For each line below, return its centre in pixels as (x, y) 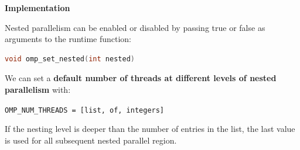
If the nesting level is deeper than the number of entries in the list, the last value (150, 129)
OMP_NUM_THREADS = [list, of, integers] (85, 110)
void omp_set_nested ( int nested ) (70, 59)
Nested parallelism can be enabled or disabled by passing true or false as (135, 27)
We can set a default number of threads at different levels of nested (141, 78)
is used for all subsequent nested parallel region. (91, 140)
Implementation (37, 8)
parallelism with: (38, 89)
